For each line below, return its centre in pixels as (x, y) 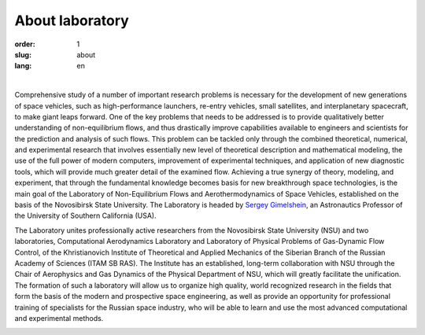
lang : (23, 66)
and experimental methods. (59, 318)
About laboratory (72, 20)
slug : (23, 54)
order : (25, 44)
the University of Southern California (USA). (85, 215)
